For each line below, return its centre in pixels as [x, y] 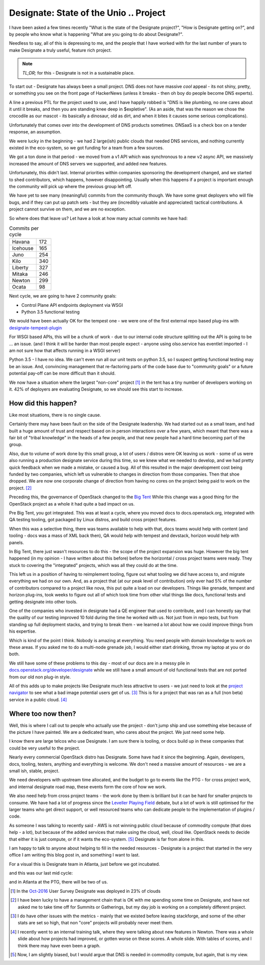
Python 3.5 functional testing [51, 312]
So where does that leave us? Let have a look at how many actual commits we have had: [98, 218]
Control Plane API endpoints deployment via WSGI [72, 305]
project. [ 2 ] [20, 488]
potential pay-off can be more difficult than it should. [62, 374]
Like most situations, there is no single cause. [55, 415]
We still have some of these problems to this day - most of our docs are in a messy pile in [99, 663]
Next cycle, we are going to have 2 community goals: [63, 296]
